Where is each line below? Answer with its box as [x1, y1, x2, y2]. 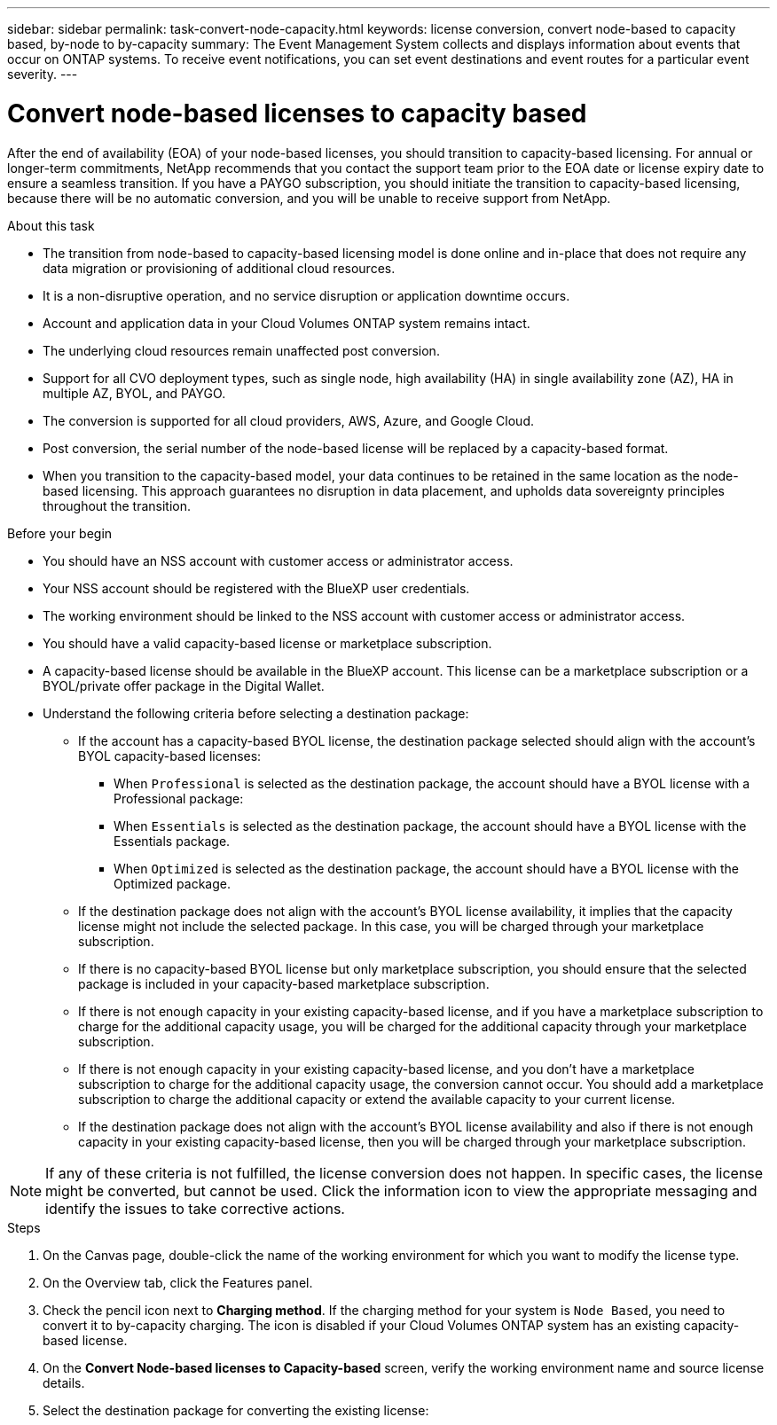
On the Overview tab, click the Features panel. [43, 1274, 313, 1290]
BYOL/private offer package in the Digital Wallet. [43, 677, 325, 693]
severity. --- [7, 67, 78, 82]
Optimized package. [114, 875, 231, 891]
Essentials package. [114, 833, 231, 849]
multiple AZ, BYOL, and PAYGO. [43, 385, 226, 401]
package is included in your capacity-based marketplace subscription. [78, 975, 490, 991]
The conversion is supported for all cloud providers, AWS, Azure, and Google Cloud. [43, 412, 534, 428]
